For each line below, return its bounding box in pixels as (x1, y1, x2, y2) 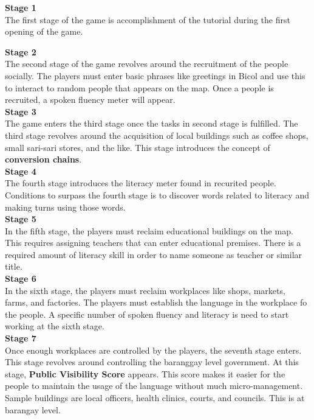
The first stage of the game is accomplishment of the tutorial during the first (5, 13, 290, 26)
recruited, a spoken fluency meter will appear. (5, 93, 176, 106)
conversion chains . (5, 153, 82, 166)
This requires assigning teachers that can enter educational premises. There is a (5, 236, 301, 249)
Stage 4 (5, 164, 36, 177)
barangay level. (5, 403, 61, 416)
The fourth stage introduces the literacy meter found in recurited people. (5, 177, 276, 189)
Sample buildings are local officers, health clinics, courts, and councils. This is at (5, 391, 305, 404)
